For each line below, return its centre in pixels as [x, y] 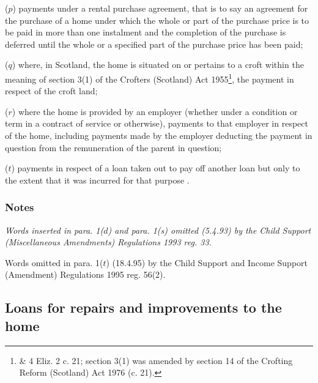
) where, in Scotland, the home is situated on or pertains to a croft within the [158, 65]
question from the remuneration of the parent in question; [113, 147]
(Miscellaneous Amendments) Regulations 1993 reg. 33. [108, 242]
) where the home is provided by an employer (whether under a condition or [155, 111]
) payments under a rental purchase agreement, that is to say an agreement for [160, 8]
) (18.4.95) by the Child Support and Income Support [207, 262]
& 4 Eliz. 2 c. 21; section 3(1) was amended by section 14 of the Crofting [156, 360]
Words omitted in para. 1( [54, 262]
